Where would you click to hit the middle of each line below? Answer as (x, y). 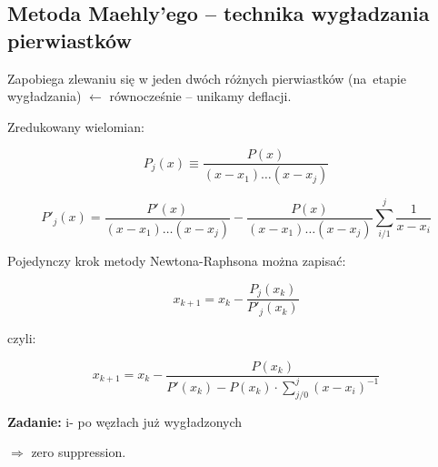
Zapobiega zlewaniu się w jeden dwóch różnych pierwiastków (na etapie (207, 78)
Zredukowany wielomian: (76, 126)
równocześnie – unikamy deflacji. (200, 96)
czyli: (22, 337)
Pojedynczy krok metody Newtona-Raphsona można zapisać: (177, 261)
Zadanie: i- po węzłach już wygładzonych (125, 421)
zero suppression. (79, 452)
